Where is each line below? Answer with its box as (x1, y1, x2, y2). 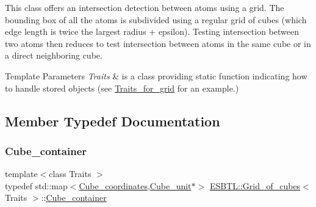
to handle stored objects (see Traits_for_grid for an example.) (5, 81, 239, 94)
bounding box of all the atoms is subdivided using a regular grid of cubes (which (5, 13, 307, 26)
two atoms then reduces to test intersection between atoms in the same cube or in (5, 37, 311, 49)
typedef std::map (5, 179, 68, 192)
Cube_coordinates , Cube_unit (79, 179, 192, 192)
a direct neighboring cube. (5, 49, 102, 62)
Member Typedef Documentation (5, 111, 220, 130)
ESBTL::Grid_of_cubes (209, 179, 301, 192)
